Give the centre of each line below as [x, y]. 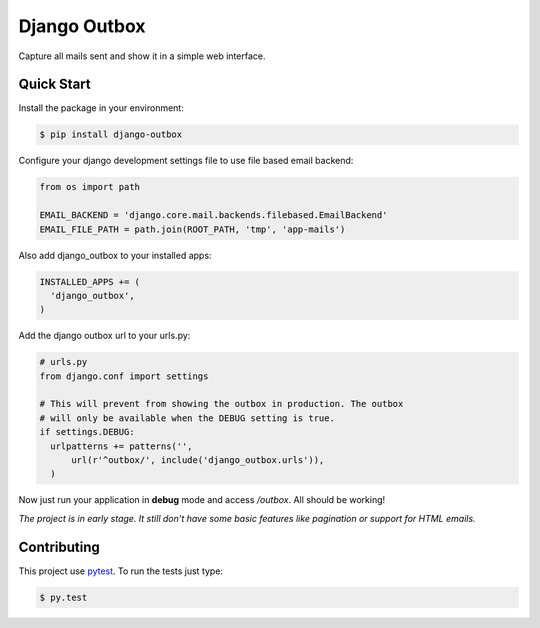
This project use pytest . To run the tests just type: [121, 571]
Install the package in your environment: [101, 108]
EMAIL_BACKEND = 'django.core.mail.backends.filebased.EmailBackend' [213, 215]
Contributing [59, 546]
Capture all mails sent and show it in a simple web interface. [142, 56]
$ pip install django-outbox [111, 134]
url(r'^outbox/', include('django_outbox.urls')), [198, 460]
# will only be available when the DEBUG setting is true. [187, 418]
